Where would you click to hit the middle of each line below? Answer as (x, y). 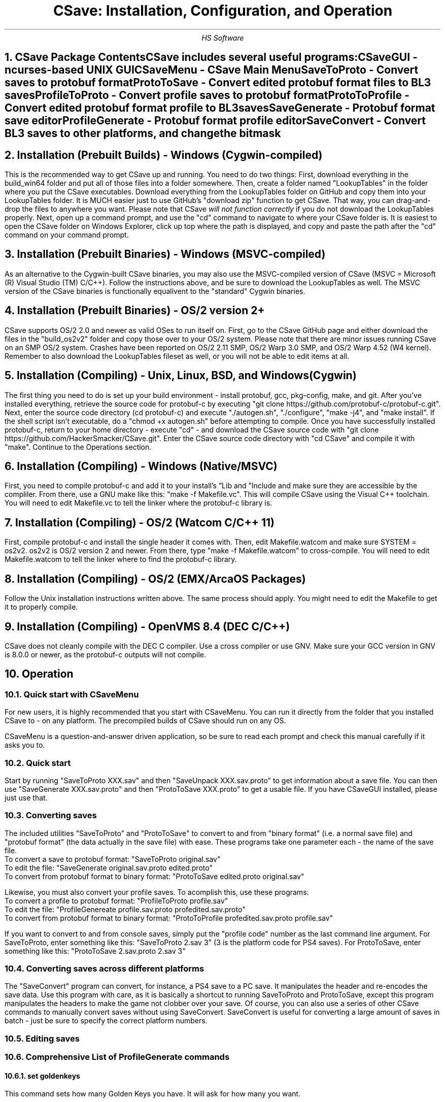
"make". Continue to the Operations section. (78, 447)
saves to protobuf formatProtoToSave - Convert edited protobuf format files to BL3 (218, 83)
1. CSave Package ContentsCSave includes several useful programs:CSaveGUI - (211, 57)
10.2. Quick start (38, 763)
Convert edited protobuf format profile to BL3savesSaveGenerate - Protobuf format (220, 108)
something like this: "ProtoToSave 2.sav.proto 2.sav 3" (95, 951)
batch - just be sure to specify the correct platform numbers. (106, 1021)
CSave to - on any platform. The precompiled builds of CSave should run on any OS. (145, 721)
